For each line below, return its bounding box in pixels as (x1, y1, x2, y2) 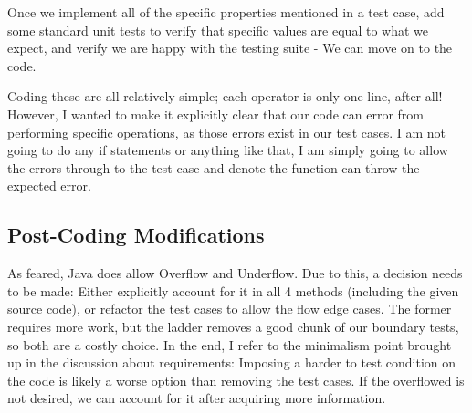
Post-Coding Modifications (7, 221, 265, 249)
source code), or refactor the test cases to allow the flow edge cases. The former (7, 299, 452, 318)
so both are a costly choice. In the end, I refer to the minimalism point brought (7, 335, 452, 354)
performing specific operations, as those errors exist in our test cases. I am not (7, 122, 446, 141)
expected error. (7, 176, 91, 195)
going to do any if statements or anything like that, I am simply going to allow (7, 140, 448, 160)
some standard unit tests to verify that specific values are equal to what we (7, 20, 428, 39)
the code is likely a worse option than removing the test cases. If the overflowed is (7, 370, 465, 389)
